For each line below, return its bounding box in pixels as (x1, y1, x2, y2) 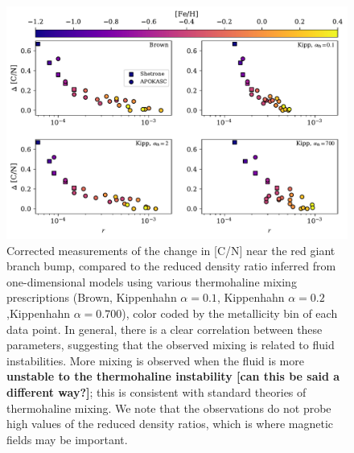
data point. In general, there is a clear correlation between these (6, 320, 323, 337)
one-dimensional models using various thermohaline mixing (6, 273, 297, 290)
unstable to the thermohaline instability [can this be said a (6, 368, 340, 385)
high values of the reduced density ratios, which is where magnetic (6, 415, 334, 432)
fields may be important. (6, 430, 128, 447)
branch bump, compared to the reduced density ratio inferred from (6, 257, 336, 274)
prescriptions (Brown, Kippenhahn (6, 289, 177, 306)
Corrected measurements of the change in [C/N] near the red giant (6, 241, 335, 258)
